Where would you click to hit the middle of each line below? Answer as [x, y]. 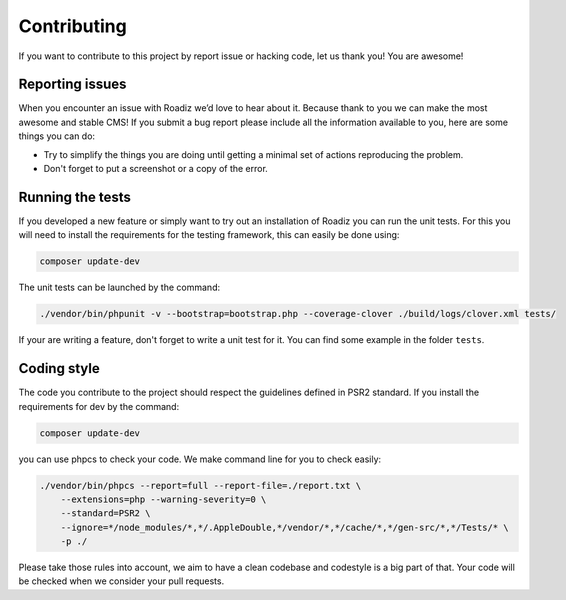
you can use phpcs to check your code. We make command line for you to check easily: [200, 459]
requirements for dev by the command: [99, 406]
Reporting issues [72, 84]
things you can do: [56, 136]
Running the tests [75, 196]
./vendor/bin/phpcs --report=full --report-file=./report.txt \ [200, 485]
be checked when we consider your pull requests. [121, 581]
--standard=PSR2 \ [105, 513]
